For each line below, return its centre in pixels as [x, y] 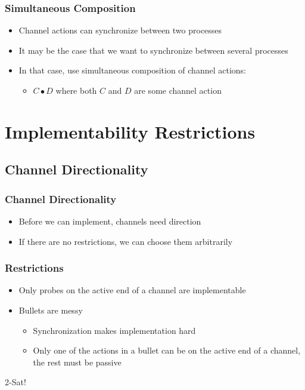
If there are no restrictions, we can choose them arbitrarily [126, 241]
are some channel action [178, 90]
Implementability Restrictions [130, 131]
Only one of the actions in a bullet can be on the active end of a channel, [167, 350]
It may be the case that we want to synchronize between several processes [153, 50]
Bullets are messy [51, 310]
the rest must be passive [77, 362]
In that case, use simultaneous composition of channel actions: [132, 70]
